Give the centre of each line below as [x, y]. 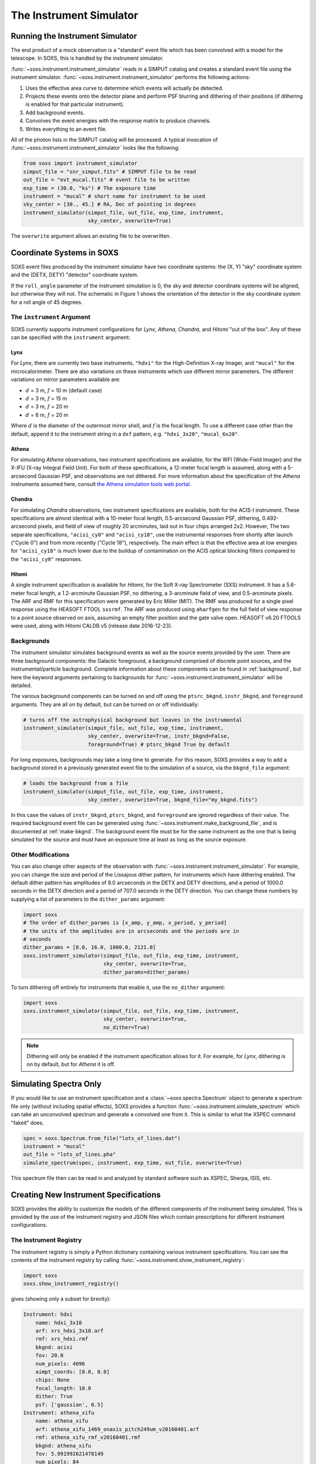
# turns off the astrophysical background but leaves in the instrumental [133, 720]
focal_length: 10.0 [63, 1388]
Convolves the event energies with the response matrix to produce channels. [118, 121]
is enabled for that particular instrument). [75, 104]
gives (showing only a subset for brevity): [61, 1299]
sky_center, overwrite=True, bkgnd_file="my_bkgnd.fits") [173, 800]
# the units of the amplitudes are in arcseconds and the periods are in [131, 931]
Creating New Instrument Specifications [86, 1195]
